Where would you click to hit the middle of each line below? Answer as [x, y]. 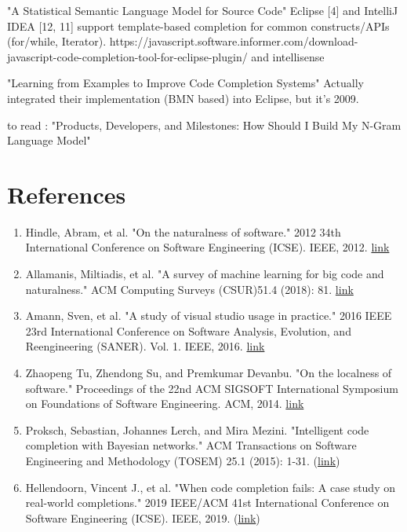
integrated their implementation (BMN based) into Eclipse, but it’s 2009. [183, 98]
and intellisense [288, 56]
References [67, 194]
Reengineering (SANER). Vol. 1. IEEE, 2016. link [145, 346]
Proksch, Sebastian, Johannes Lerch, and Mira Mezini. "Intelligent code [197, 429]
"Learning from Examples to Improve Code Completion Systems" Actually [185, 83]
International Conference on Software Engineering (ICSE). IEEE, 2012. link [207, 247]
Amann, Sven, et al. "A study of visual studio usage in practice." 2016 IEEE [209, 316]
